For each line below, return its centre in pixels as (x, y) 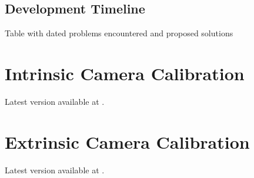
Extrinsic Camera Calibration (127, 141)
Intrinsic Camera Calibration (125, 73)
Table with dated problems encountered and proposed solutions (119, 33)
